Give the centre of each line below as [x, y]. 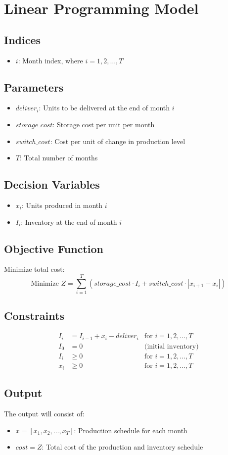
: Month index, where [50, 60]
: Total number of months [59, 158]
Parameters [34, 87]
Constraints [34, 316]
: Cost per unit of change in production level [118, 141]
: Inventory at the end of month [69, 222]
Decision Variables [52, 184]
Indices [23, 39]
